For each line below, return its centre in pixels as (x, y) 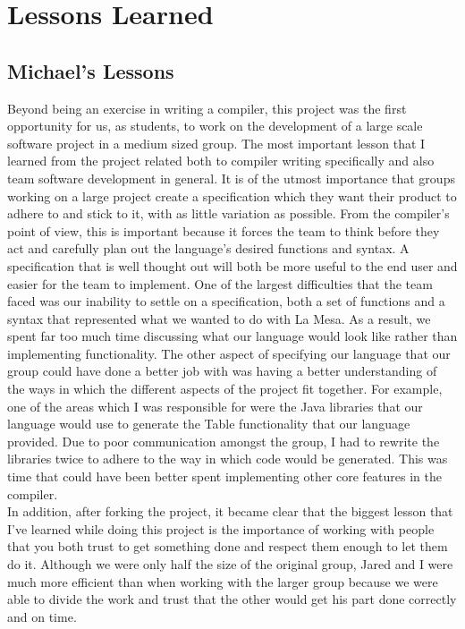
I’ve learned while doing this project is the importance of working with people (221, 528)
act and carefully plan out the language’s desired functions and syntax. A (208, 248)
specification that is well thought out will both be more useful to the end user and (232, 265)
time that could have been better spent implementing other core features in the (225, 476)
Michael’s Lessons (91, 70)
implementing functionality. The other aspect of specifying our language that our (229, 353)
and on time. (42, 616)
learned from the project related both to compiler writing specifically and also (221, 161)
